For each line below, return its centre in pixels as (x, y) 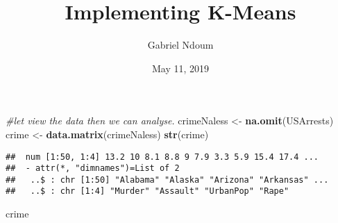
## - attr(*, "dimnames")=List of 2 (93, 168)
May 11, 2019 (180, 68)
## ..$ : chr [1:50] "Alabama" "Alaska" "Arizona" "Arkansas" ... (167, 180)
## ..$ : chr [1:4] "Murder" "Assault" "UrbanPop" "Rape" (147, 191)
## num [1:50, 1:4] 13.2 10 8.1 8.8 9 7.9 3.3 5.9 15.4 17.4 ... (162, 157)
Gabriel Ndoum (180, 45)
